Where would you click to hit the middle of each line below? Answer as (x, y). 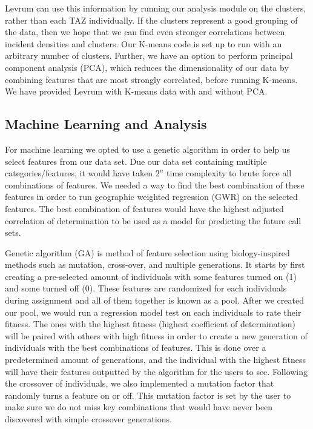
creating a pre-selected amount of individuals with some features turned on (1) (151, 276)
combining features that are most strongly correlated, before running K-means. (151, 79)
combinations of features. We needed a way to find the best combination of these (155, 185)
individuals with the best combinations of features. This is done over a (136, 348)
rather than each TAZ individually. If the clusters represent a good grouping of (151, 20)
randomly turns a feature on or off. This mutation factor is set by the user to (148, 395)
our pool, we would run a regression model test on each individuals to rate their (153, 312)
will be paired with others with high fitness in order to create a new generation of (156, 335)
